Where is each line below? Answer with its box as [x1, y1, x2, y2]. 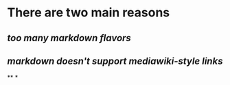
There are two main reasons [7, 5, 170, 21]
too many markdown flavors [7, 32, 132, 44]
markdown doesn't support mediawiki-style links [7, 55, 223, 66]
